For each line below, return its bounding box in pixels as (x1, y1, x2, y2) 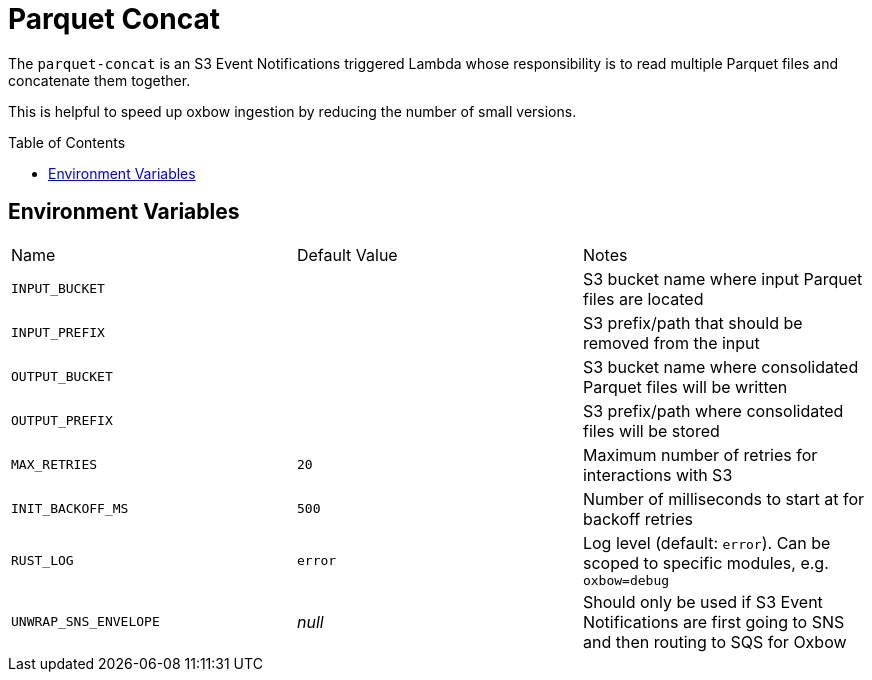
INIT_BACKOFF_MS (11, 501, 129, 517)
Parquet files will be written (582, 376, 788, 397)
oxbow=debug (582, 572, 670, 588)
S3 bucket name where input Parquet (582, 268, 863, 289)
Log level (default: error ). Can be (582, 532, 831, 553)
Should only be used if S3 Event (582, 591, 823, 612)
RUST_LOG (11, 552, 74, 568)
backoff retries (582, 508, 693, 529)
